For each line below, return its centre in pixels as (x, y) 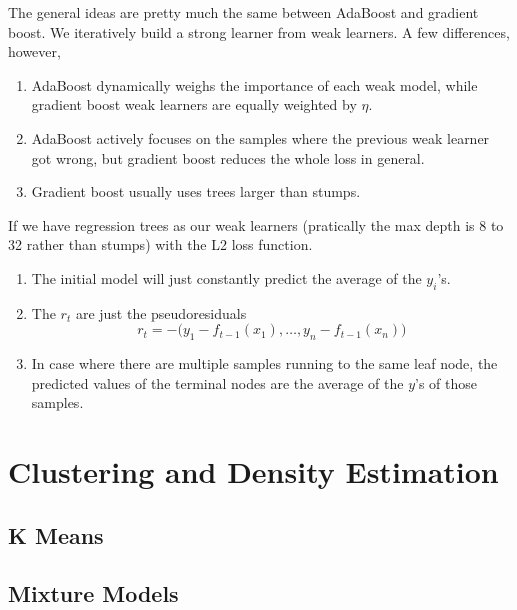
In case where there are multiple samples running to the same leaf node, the (264, 363)
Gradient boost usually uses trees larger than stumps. (196, 191)
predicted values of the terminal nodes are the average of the (217, 382)
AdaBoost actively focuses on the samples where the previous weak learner (260, 137)
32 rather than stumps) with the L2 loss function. (160, 244)
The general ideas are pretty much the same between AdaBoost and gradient (243, 12)
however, (34, 51)
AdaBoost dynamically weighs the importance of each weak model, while (254, 84)
